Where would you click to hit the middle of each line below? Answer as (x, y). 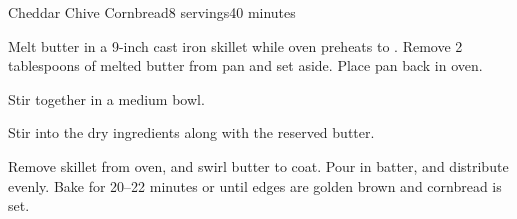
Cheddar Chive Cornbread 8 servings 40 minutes (152, 12)
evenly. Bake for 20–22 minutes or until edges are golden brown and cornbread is (255, 185)
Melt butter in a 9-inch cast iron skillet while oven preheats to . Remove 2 (235, 45)
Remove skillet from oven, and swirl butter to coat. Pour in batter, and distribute (258, 165)
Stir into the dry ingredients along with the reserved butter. (191, 132)
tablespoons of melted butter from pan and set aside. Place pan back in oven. (245, 65)
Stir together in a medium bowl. (106, 98)
